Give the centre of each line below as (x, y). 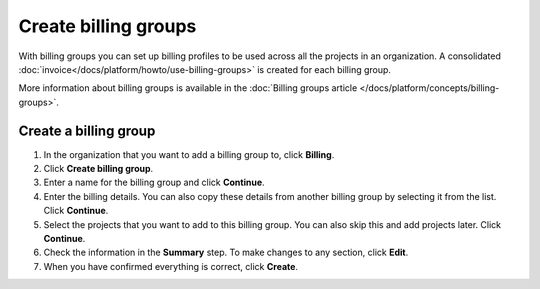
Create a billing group (87, 130)
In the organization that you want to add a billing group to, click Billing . (189, 154)
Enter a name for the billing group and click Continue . (154, 182)
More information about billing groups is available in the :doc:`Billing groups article (188, 88)
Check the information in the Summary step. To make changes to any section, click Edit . (226, 252)
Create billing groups (107, 26)
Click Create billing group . (98, 169)
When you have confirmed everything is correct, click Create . (171, 266)
